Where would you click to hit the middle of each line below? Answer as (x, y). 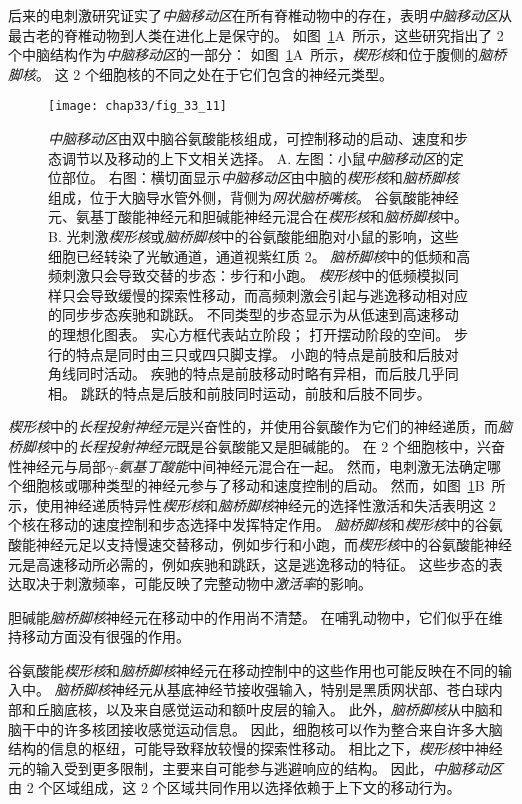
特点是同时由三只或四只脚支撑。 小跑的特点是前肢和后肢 (260, 353)
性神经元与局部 (57, 465)
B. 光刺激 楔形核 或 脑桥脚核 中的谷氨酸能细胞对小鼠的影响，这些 (253, 236)
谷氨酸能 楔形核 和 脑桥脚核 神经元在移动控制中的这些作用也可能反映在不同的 (253, 669)
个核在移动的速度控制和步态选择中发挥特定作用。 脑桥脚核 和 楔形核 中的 (241, 524)
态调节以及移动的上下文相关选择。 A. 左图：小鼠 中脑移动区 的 (249, 157)
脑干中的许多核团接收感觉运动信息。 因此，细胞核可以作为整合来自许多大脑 (255, 728)
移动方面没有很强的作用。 (105, 636)
